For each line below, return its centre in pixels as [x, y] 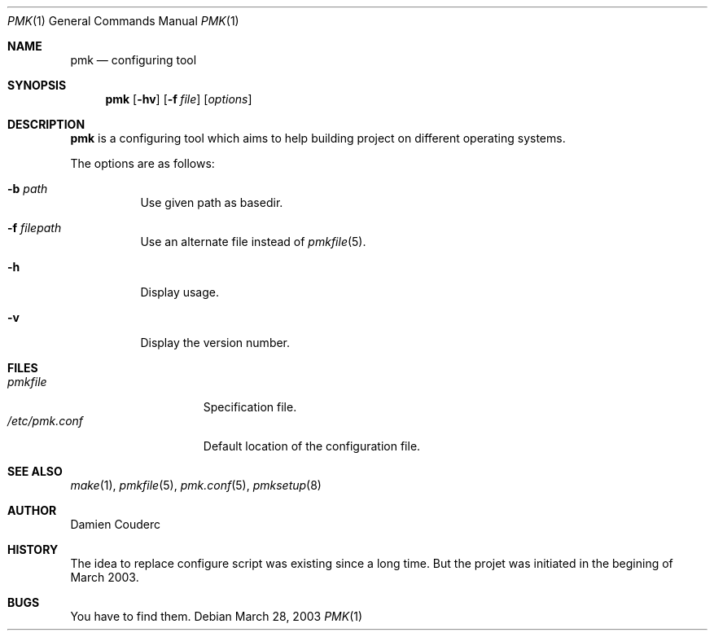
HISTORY [33, 549]
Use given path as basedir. [212, 202]
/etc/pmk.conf [46, 421]
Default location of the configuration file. [312, 446]
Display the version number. [215, 343]
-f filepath [35, 228]
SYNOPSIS [37, 85]
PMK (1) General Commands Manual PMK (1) [123, 21]
